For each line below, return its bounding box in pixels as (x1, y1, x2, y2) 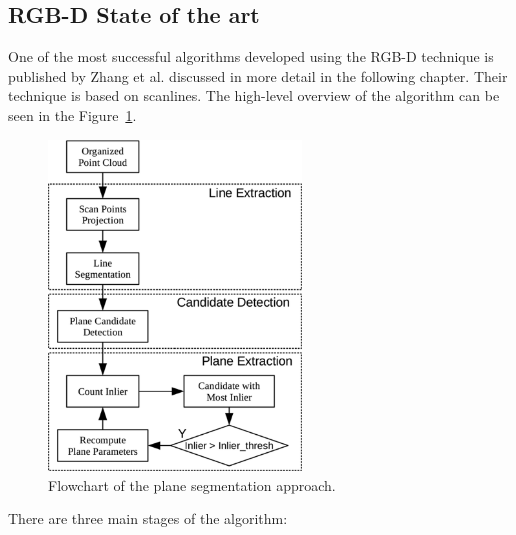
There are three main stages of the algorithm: (8, 508, 288, 529)
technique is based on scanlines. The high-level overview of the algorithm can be (8, 85, 500, 106)
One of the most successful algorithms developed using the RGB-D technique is (8, 46, 494, 67)
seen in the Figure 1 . (8, 104, 137, 125)
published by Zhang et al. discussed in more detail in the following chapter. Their (8, 65, 508, 86)
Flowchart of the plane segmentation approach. (48, 474, 336, 495)
